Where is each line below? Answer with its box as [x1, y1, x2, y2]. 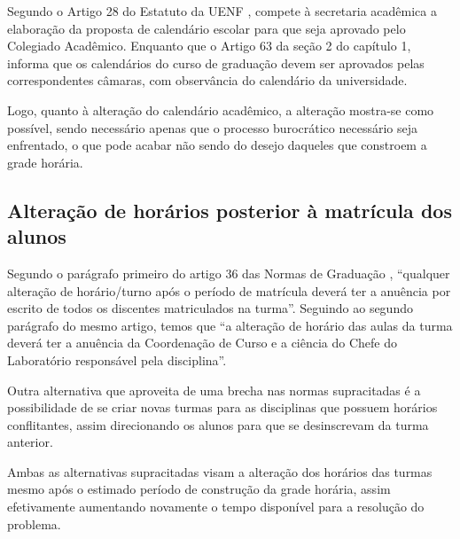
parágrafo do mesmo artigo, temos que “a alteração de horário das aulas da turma [7, 316, 453, 334]
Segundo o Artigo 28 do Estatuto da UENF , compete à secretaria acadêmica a [7, 2, 437, 20]
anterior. [7, 433, 53, 451]
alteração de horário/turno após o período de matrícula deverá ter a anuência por [7, 281, 451, 300]
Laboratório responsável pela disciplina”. [7, 350, 227, 369]
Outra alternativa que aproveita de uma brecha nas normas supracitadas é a [7, 380, 421, 399]
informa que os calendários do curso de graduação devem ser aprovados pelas [7, 53, 425, 72]
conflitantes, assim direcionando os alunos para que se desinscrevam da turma [7, 415, 429, 434]
